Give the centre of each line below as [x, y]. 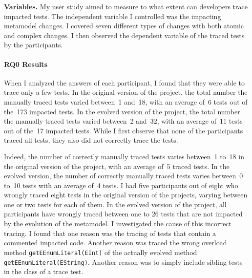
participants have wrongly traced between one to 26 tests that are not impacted [123, 214]
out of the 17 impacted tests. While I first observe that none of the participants [124, 130]
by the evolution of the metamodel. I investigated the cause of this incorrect [118, 224]
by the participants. [33, 45]
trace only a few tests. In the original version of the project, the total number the [126, 92]
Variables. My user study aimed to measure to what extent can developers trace [126, 6]
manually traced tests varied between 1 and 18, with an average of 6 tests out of [126, 101]
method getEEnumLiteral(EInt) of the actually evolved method [101, 252]
